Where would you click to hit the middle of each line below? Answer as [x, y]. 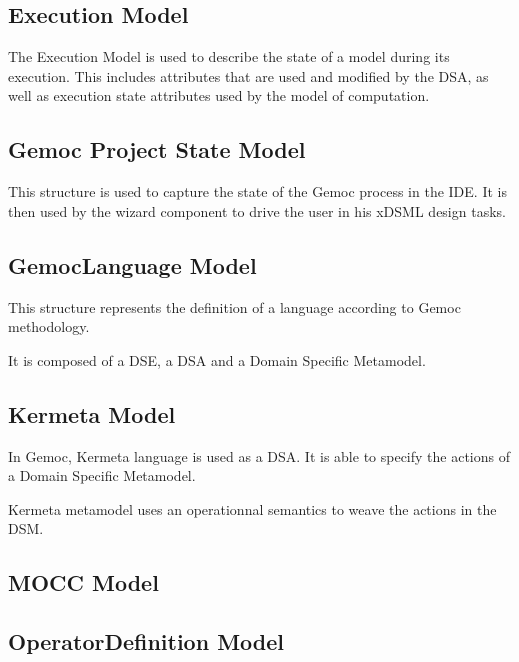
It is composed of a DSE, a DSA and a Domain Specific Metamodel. [217, 359]
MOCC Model [83, 582]
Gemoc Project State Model [157, 149]
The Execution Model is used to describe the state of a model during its [229, 56]
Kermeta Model [92, 413]
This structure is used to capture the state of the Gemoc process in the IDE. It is [257, 191]
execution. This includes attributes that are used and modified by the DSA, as [248, 75]
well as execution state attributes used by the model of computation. [219, 95]
